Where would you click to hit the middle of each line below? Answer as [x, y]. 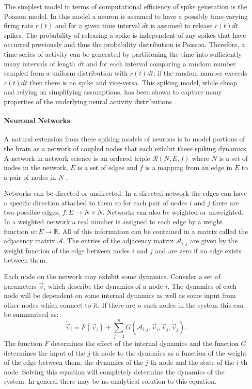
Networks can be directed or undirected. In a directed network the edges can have [126, 193]
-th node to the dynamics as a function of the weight [169, 352]
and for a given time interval [97, 25]
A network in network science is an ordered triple [77, 158]
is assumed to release [181, 25]
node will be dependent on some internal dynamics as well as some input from [120, 295]
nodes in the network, [36, 167]
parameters [20, 286]
